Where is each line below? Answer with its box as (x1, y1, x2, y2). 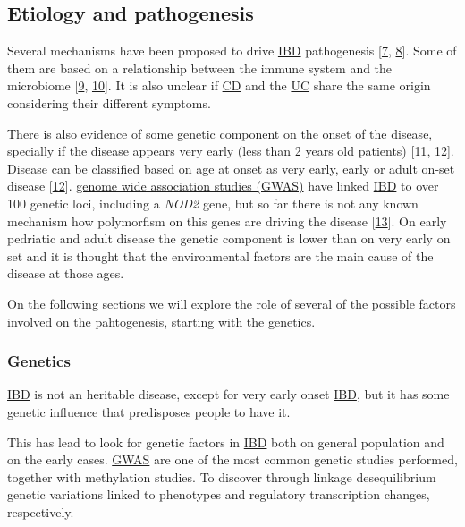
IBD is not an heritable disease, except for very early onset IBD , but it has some (7, 385, 450, 404)
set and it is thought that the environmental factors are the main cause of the (7, 246, 434, 265)
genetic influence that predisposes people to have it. (7, 402, 291, 421)
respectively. (7, 502, 74, 521)
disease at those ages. (7, 264, 124, 283)
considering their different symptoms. (7, 93, 211, 112)
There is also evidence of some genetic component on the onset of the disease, (7, 123, 433, 142)
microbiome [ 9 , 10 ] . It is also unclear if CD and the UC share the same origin (7, 76, 431, 95)
